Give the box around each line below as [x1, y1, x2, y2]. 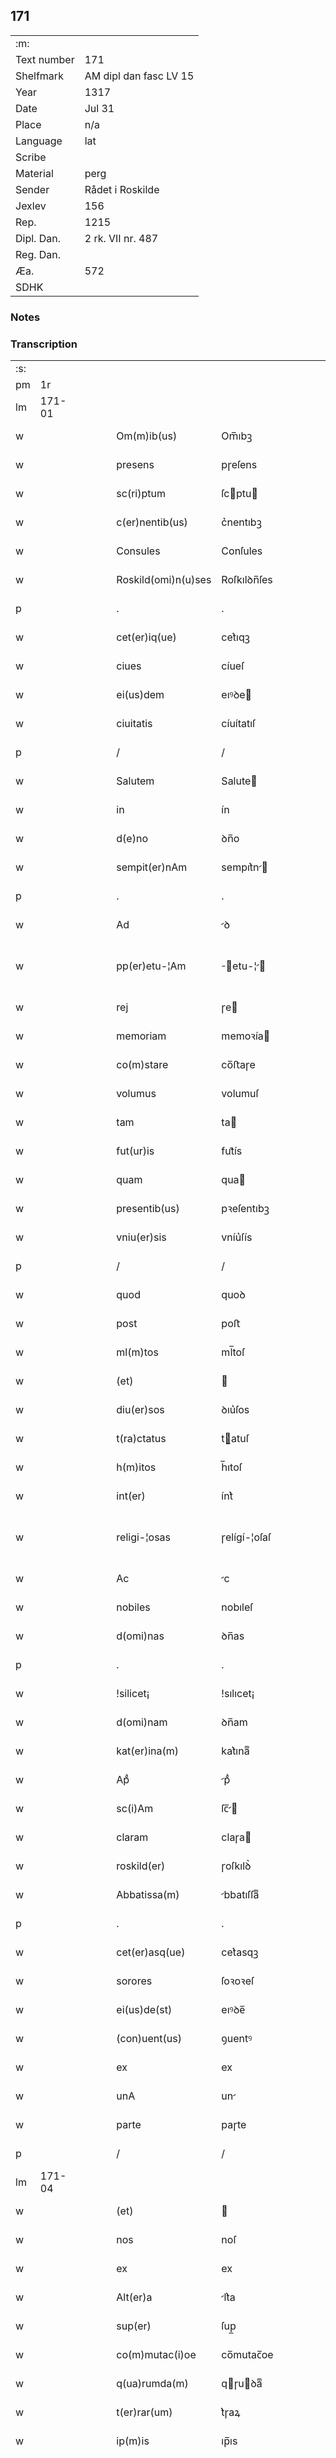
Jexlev [15, 199, 47, 213]
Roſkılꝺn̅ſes [221, 573, 273, 587]
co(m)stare [116, 1058, 169, 1072]
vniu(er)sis [116, 1230, 167, 1244]
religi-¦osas [116, 1530, 171, 1544]
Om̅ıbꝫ [221, 429, 253, 443]
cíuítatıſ [221, 717, 257, 731]
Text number [15, 52, 75, 66]
